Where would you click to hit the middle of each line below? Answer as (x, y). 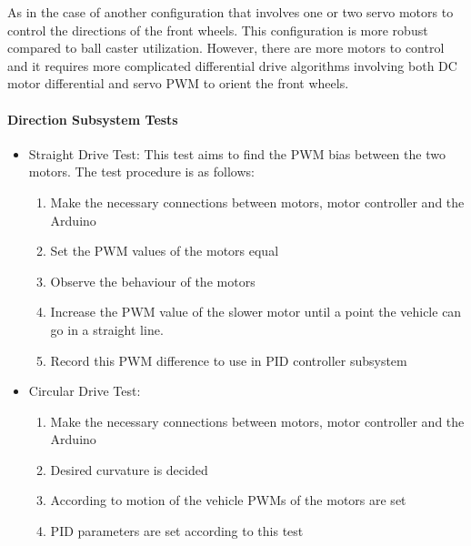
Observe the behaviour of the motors (153, 281)
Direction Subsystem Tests (93, 119)
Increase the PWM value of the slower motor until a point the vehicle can (256, 312)
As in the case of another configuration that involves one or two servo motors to (230, 12)
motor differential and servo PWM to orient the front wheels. (178, 83)
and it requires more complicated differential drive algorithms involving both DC (232, 65)
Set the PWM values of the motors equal (165, 251)
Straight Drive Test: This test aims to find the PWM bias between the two (237, 153)
